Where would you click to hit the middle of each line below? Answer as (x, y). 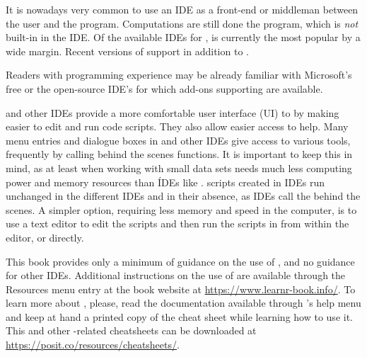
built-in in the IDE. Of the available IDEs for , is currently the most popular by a (183, 37)
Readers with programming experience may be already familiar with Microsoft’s (179, 75)
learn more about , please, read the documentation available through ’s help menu (183, 303)
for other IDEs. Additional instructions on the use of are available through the (176, 275)
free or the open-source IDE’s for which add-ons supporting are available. (164, 88)
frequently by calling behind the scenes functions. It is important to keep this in (179, 154)
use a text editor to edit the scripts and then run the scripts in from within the (177, 223)
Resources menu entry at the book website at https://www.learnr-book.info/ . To (181, 289)
